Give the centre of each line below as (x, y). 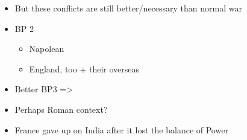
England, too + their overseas (84, 68)
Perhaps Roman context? (61, 109)
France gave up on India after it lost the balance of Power (121, 129)
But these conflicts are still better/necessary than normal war (128, 8)
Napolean (47, 49)
